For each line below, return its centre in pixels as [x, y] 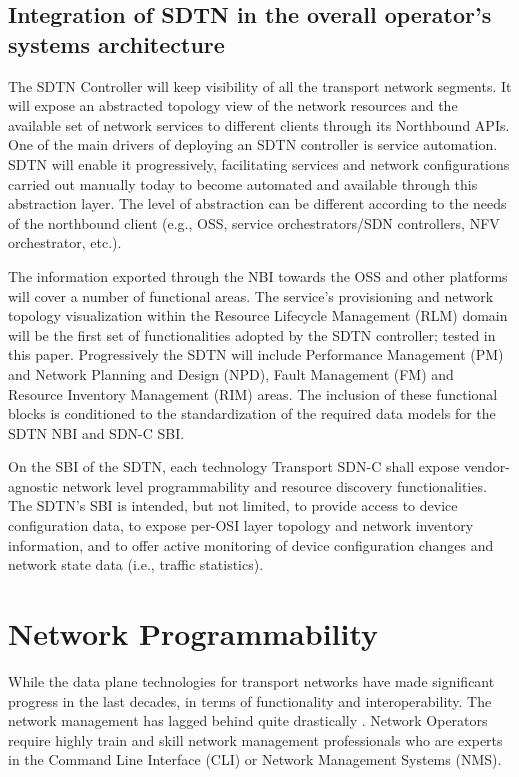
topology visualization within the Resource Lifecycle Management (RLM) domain [258, 315]
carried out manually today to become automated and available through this [243, 183]
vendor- [486, 466]
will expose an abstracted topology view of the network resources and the [233, 105]
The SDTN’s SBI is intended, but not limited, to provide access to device [233, 505]
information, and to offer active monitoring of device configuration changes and [251, 544]
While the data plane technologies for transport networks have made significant [251, 680]
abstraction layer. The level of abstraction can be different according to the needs [257, 203]
